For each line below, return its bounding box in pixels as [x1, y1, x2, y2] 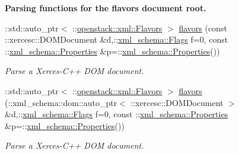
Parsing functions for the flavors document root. [5, 2, 206, 14]
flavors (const [179, 21, 227, 34]
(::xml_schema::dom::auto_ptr [5, 96, 117, 108]
